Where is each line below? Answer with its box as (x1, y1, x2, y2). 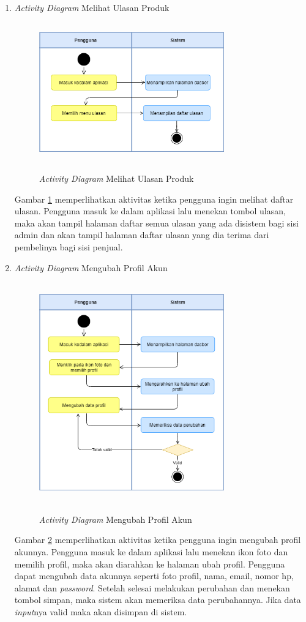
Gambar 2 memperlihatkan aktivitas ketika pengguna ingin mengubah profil (14, 533, 301, 546)
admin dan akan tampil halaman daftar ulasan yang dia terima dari (14, 228, 269, 241)
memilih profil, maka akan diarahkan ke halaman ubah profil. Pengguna (14, 557, 285, 570)
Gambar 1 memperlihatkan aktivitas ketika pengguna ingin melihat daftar (14, 192, 294, 205)
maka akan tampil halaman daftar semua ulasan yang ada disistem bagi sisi (14, 216, 299, 229)
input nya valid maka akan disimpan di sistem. (14, 605, 187, 618)
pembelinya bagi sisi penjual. (14, 240, 123, 253)
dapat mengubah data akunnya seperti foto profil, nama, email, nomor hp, (14, 569, 294, 582)
